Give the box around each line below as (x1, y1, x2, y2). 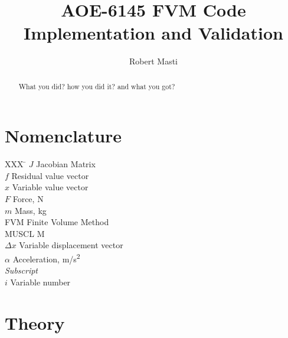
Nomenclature (5, 123, 122, 148)
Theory (5, 310, 65, 334)
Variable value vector (12, 181, 89, 193)
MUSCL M (5, 227, 45, 239)
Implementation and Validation (24, 21, 283, 45)
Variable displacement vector (19, 239, 123, 251)
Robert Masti (129, 55, 178, 67)
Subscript (5, 264, 38, 277)
